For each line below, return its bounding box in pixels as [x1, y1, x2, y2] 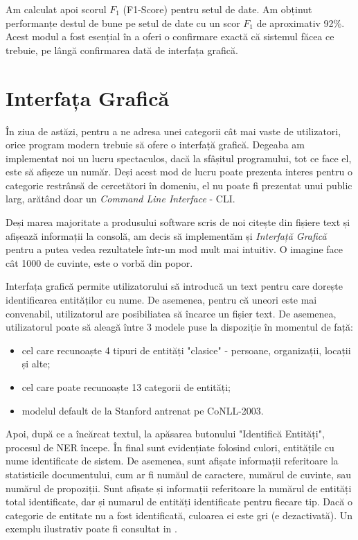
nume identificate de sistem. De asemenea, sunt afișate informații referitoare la [6, 453, 339, 468]
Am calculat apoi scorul [6, 2, 107, 16]
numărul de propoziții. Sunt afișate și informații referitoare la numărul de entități [6, 480, 352, 495]
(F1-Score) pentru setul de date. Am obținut [123, 2, 312, 16]
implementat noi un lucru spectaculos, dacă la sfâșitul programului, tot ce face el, [6, 150, 352, 165]
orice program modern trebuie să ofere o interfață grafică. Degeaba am [6, 137, 305, 152]
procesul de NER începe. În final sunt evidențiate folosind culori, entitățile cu [6, 439, 334, 454]
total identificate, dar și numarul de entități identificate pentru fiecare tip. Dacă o [6, 494, 352, 509]
